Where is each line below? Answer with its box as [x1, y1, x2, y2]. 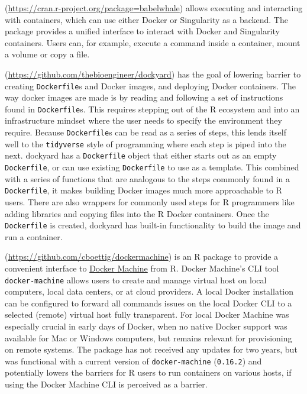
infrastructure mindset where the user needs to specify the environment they [5, 114, 282, 127]
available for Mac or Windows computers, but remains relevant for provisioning [5, 331, 292, 344]
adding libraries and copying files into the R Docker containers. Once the [5, 207, 269, 219]
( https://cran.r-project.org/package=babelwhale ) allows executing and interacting [5, 2, 303, 14]
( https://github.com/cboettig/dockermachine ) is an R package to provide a [5, 250, 279, 263]
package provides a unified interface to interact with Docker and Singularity [5, 25, 280, 37]
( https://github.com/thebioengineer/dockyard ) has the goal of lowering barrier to [5, 67, 301, 80]
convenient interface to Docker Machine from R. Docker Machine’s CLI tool [5, 261, 279, 274]
